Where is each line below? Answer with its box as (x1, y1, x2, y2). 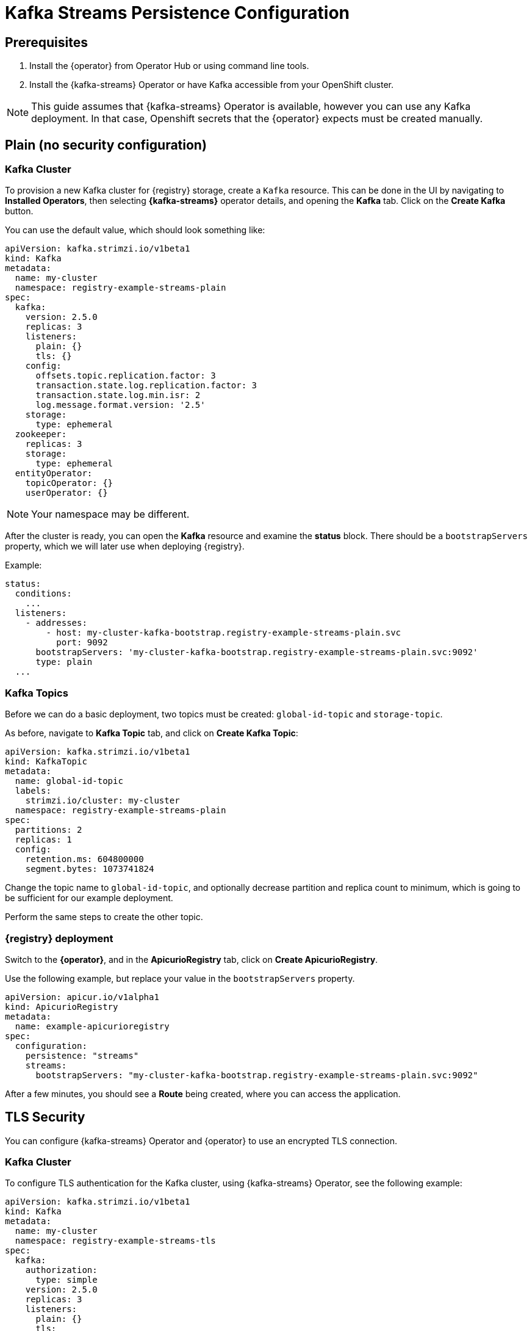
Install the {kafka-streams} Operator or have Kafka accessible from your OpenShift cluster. (29, 79, 394, 90)
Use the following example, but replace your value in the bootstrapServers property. (5, 973, 355, 984)
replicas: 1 (15, 835, 72, 845)
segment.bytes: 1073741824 (25, 864, 154, 874)
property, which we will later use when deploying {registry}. (5, 541, 245, 552)
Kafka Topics (5, 686, 68, 699)
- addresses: (25, 618, 87, 628)
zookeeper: (15, 429, 67, 440)
